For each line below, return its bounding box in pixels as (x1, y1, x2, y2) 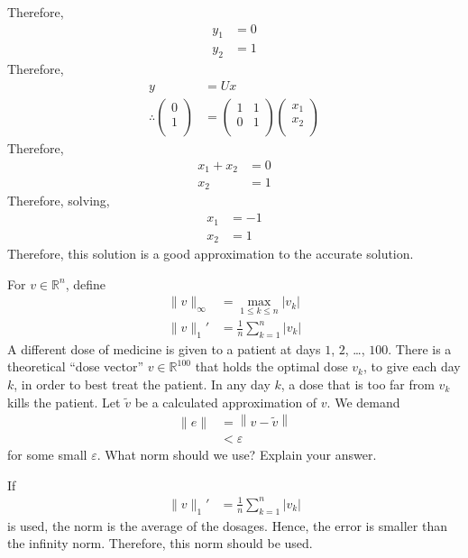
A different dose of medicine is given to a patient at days (7, 339, 321, 358)
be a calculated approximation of (134, 392, 317, 411)
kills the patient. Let (7, 392, 121, 411)
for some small (7, 445, 87, 464)
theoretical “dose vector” (7, 357, 144, 376)
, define (65, 274, 106, 293)
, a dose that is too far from (280, 375, 435, 393)
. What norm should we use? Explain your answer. (96, 445, 377, 464)
